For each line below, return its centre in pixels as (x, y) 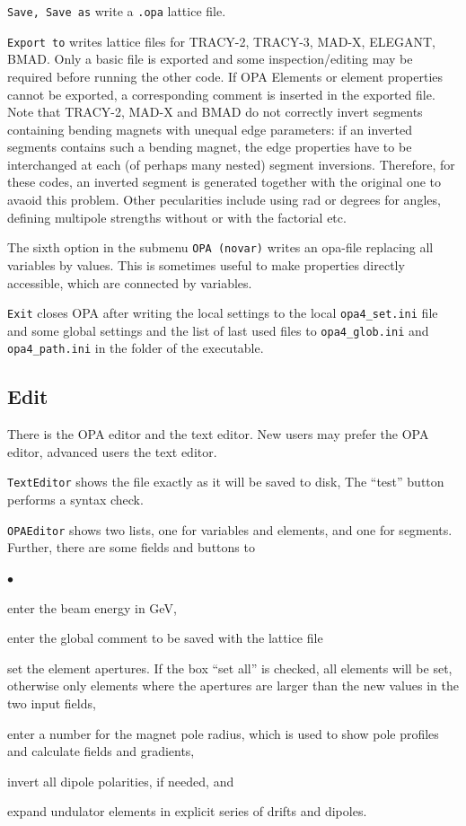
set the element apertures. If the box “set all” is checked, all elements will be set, (230, 668)
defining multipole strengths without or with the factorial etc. (177, 217)
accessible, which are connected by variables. (130, 282)
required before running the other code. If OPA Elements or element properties (225, 76)
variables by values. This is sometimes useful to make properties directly (206, 264)
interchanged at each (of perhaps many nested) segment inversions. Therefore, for (231, 164)
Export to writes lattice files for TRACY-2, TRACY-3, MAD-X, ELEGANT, (221, 41)
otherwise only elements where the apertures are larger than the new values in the (233, 685)
